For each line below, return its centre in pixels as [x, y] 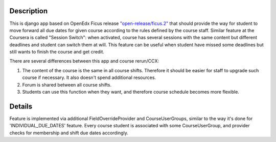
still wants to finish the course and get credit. [57, 52]
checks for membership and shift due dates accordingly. [69, 133]
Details [21, 106]
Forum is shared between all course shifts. [67, 84]
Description [29, 11]
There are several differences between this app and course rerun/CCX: [84, 61]
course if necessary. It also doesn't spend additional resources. [89, 78]
